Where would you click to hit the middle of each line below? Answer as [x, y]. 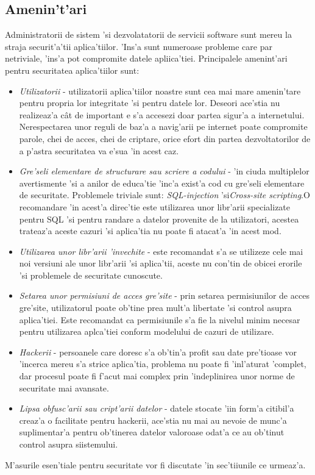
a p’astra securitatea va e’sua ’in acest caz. [99, 150]
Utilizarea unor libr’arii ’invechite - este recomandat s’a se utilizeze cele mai [161, 251]
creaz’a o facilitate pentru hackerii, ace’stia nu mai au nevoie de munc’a [153, 420]
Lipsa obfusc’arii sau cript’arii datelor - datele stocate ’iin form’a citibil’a [157, 408]
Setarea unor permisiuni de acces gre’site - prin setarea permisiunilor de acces [164, 295]
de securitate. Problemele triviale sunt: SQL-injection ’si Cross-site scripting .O [165, 195]
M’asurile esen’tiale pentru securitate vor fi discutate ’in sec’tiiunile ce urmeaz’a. [155, 464]
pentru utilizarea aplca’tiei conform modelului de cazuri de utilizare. [147, 331]
